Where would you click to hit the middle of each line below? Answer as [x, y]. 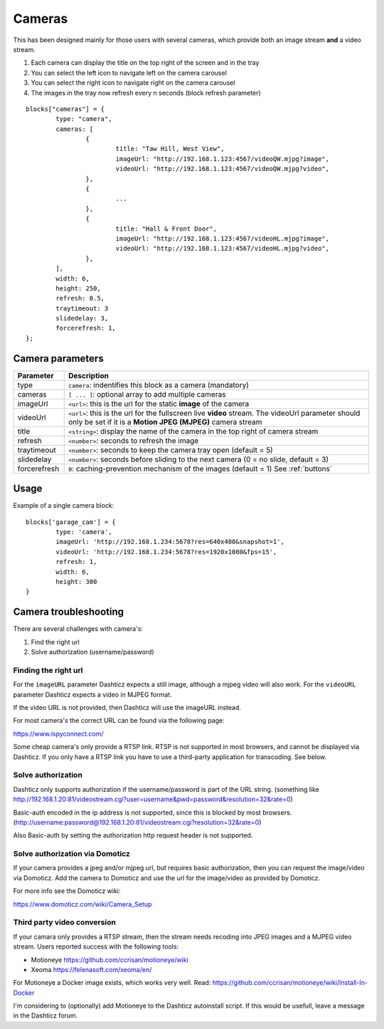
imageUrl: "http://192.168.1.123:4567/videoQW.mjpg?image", [223, 159]
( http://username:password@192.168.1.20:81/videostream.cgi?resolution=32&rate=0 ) [137, 822]
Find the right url [55, 642]
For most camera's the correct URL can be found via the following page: [119, 721]
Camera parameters [58, 359]
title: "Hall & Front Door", [166, 229]
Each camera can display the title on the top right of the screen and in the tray [145, 63]
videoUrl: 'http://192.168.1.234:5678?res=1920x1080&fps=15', [166, 552]
